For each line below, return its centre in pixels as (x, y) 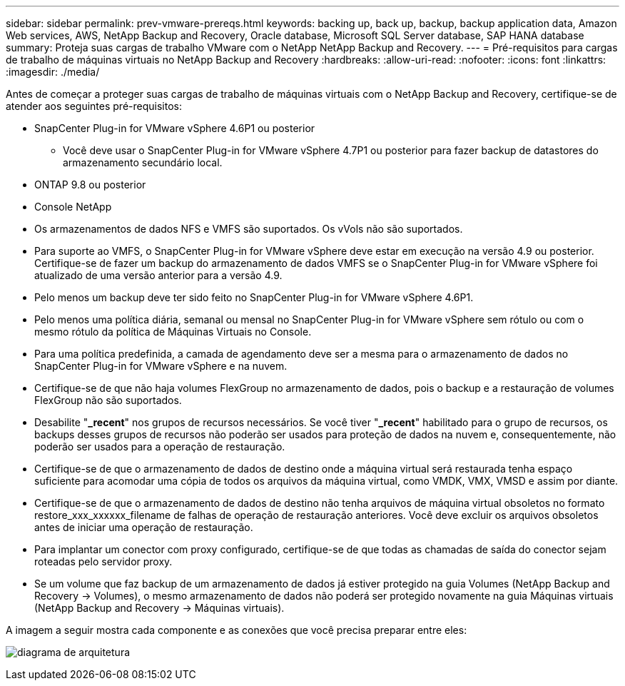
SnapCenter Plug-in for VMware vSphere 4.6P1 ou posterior (175, 128)
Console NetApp (73, 207)
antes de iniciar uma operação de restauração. (144, 527)
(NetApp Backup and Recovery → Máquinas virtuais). (159, 608)
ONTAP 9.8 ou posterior (90, 185)
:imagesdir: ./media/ (53, 72)
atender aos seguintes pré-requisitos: (94, 106)
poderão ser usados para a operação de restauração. (160, 447)
